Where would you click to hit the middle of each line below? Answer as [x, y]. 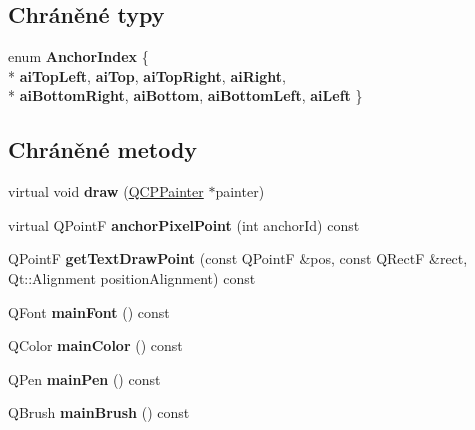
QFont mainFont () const [89, 311]
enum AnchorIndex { [78, 56]
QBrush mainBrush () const [99, 412]
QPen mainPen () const [84, 378]
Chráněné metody [103, 149]
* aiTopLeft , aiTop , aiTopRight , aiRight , [147, 75]
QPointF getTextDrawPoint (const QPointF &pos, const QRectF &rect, [238, 258]
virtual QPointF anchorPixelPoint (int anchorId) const [184, 224]
